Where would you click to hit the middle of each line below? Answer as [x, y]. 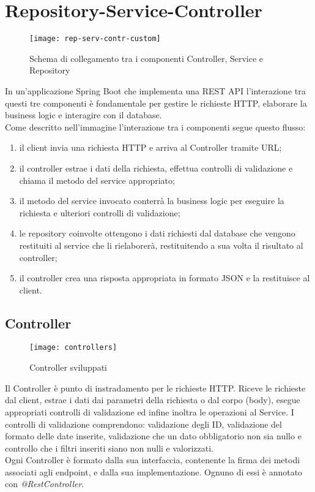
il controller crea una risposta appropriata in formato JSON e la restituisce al [165, 278]
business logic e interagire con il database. [83, 115]
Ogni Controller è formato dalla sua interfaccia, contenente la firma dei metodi [153, 460]
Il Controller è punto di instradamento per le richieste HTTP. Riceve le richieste [155, 388]
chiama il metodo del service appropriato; [97, 180]
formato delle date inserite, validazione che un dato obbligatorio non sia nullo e [153, 436]
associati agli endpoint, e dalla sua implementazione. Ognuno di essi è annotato [154, 471]
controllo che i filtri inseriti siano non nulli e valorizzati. [109, 448]
